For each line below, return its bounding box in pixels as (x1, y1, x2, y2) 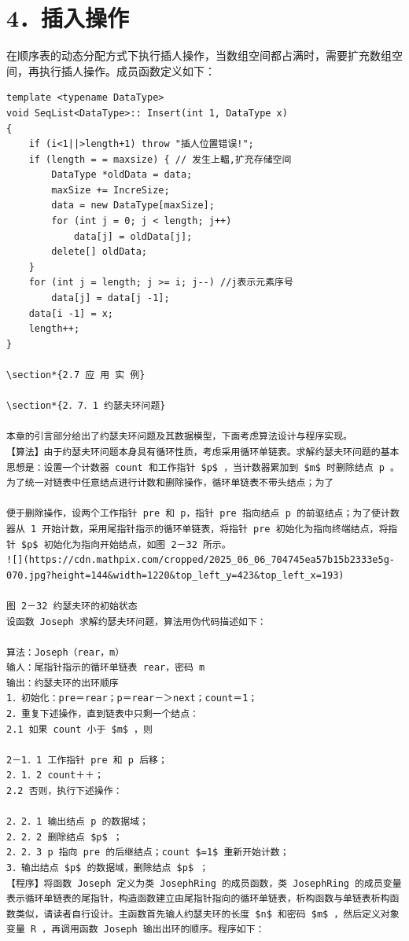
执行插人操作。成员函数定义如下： (39, 62, 216, 79)
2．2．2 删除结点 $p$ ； (6, 831, 123, 843)
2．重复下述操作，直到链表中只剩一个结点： (6, 708, 199, 720)
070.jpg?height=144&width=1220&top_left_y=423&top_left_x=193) (6, 569, 345, 581)
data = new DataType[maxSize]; (51, 200, 215, 211)
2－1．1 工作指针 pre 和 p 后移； (6, 754, 168, 766)
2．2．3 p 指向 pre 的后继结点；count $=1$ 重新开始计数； (6, 847, 289, 858)
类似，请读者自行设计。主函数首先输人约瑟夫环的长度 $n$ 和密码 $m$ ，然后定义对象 (15, 908, 400, 920)
